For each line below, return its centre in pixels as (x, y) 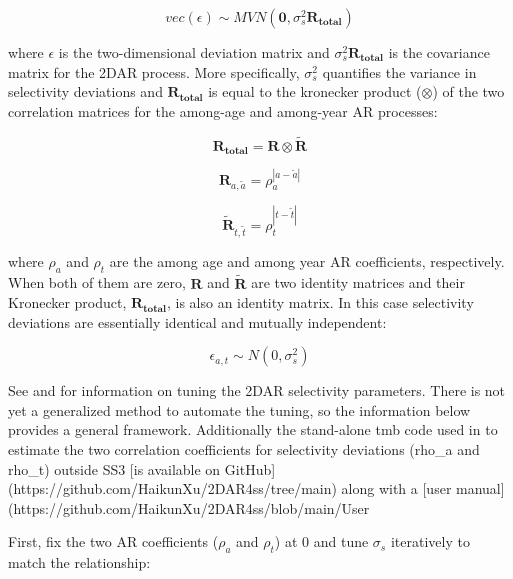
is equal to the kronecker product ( (315, 91)
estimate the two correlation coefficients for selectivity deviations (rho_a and (244, 449)
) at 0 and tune (321, 541)
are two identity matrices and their (358, 282)
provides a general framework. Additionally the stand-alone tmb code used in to (253, 429)
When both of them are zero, (97, 282)
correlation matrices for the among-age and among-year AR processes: (223, 110)
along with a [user (396, 488)
